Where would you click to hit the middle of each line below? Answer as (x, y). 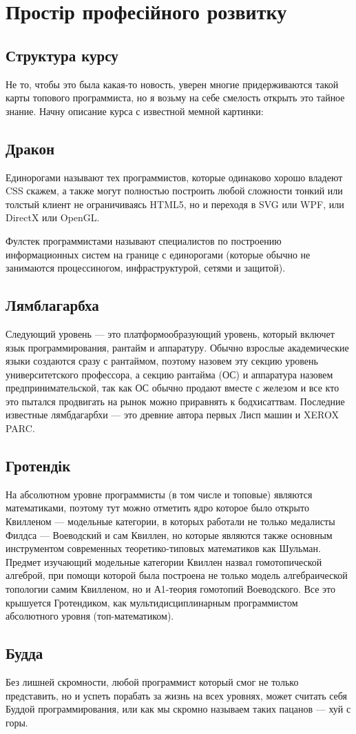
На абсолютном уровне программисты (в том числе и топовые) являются (159, 494)
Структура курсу (62, 55)
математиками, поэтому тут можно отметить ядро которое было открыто (157, 508)
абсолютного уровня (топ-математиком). (90, 616)
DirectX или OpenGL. (53, 217)
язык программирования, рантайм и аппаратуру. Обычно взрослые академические (177, 347)
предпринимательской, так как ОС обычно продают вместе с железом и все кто (172, 388)
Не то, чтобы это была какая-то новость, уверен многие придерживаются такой (172, 84)
